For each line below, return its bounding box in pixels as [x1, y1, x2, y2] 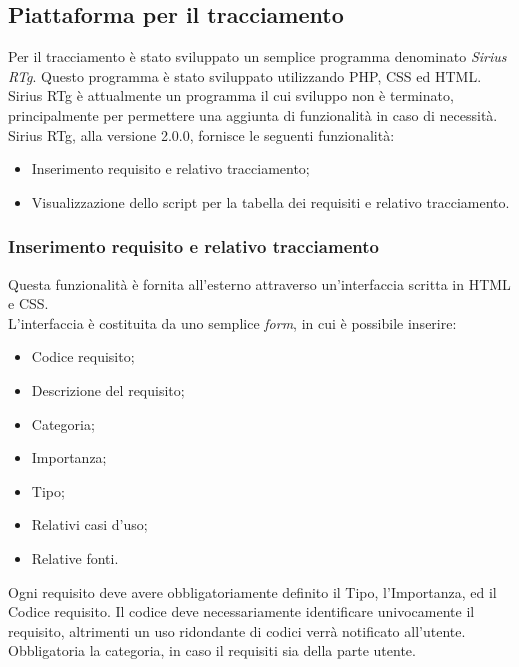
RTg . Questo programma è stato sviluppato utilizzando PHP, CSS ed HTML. [8, 65, 482, 86]
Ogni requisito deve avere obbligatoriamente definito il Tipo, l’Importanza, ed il [8, 581, 497, 602]
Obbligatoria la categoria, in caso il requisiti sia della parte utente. [8, 640, 416, 661]
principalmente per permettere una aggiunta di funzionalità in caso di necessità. [8, 104, 498, 125]
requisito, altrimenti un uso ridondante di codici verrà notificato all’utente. [8, 620, 466, 641]
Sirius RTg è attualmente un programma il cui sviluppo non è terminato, [8, 85, 454, 106]
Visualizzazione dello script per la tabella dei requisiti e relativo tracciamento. [31, 191, 510, 212]
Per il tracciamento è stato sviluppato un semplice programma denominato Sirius [8, 46, 507, 67]
